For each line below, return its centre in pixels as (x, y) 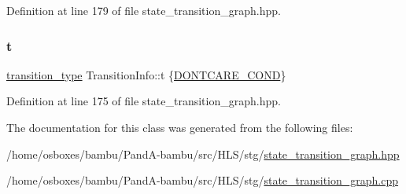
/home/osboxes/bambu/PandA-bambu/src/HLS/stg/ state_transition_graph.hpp (203, 154)
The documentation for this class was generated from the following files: (180, 127)
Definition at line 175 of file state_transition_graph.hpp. (144, 101)
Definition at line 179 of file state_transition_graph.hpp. (144, 10)
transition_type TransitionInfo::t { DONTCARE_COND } (146, 74)
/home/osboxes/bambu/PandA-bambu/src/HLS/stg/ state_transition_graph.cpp (203, 180)
